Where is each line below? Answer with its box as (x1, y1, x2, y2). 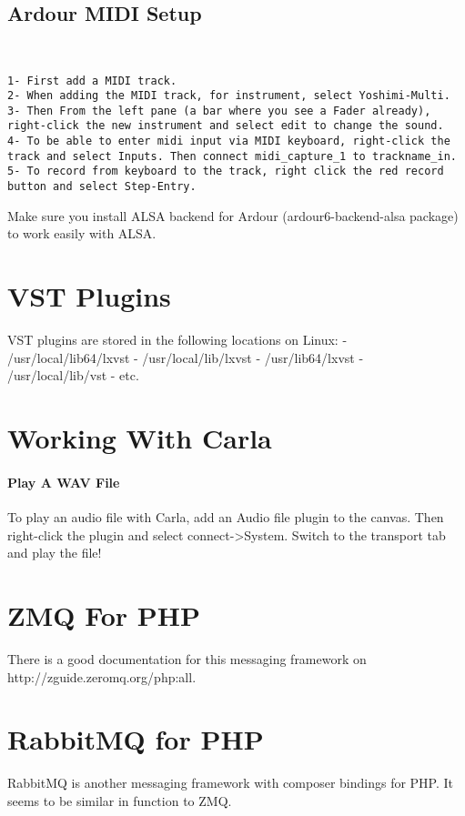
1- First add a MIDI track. (7, 74, 177, 87)
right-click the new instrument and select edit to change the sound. (7, 119, 444, 133)
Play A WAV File (7, 472, 120, 491)
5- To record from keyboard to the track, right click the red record (7, 165, 444, 178)
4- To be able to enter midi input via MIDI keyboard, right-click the (7, 135, 450, 148)
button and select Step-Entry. (7, 180, 197, 194)
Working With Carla (7, 419, 272, 457)
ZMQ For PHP (7, 597, 201, 633)
